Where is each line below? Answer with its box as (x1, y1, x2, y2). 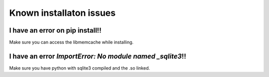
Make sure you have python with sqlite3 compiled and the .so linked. (9, 65, 150, 71)
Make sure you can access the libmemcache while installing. (9, 39, 134, 45)
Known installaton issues (9, 7, 116, 18)
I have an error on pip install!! (9, 26, 102, 35)
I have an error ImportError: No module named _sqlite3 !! (9, 52, 186, 60)
